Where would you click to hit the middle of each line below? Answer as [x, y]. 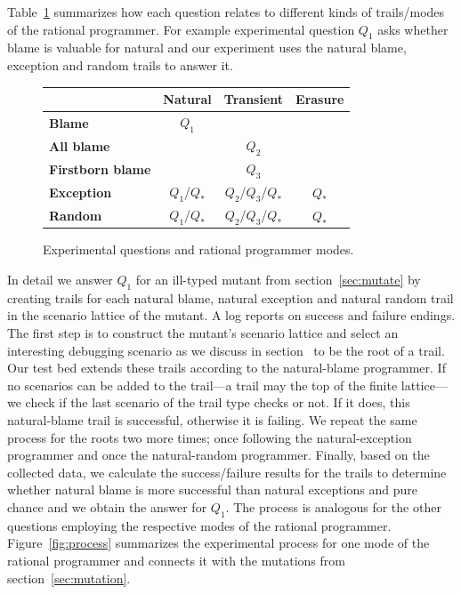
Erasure [320, 99]
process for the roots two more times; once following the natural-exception [210, 437]
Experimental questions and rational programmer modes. [198, 249]
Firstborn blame [100, 169]
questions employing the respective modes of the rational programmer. [199, 525]
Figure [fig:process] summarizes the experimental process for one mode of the [218, 543]
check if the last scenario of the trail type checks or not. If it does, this [218, 402]
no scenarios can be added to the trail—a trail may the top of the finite [202, 385]
